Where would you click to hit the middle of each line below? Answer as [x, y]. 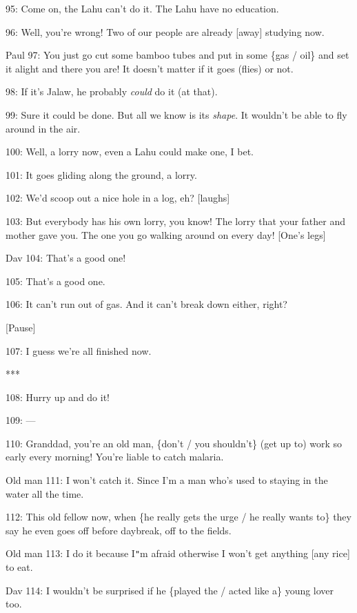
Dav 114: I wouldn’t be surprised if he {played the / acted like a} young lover [170, 590]
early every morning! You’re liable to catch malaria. [115, 457]
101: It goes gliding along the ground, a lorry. [101, 174]
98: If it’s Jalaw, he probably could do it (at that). [112, 91]
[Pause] [21, 327]
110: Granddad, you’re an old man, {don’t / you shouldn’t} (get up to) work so [174, 443]
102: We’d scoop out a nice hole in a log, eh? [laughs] [118, 198]
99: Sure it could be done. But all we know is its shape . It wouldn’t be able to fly [176, 114]
